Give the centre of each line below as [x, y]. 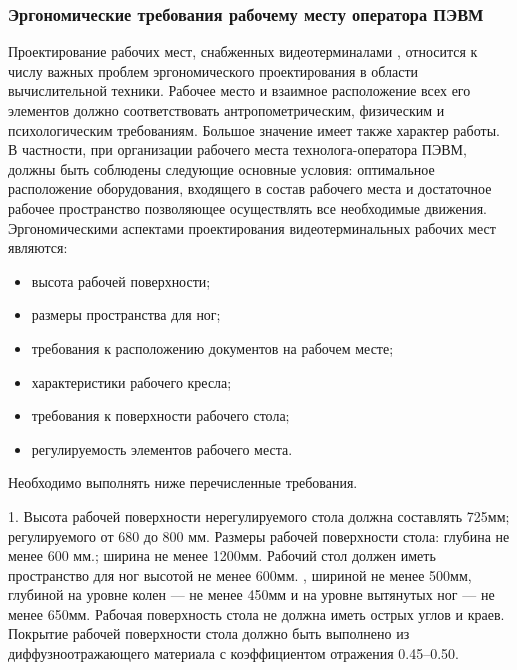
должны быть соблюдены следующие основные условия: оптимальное [221, 168]
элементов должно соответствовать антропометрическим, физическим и [226, 110]
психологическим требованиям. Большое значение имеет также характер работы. [254, 129]
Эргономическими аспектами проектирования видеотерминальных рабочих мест [252, 227]
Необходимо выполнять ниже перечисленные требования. [183, 482]
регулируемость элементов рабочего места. [162, 448]
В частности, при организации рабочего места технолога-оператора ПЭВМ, [237, 149]
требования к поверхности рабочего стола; [160, 415]
